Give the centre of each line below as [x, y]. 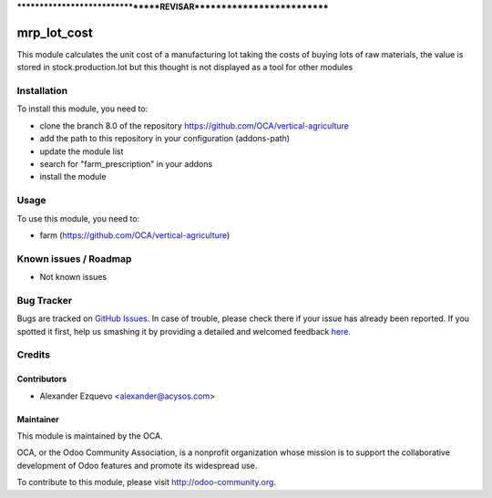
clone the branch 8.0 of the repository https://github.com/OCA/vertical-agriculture [195, 125]
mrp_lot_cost [55, 32]
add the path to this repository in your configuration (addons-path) [165, 139]
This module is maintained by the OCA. [90, 436]
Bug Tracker [45, 300]
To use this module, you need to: [78, 218]
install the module [73, 177]
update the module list [82, 151]
